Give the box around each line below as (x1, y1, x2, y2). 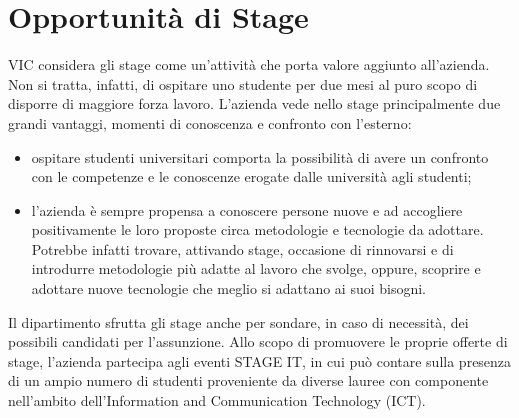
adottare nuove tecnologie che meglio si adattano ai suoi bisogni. (31, 278, 426, 299)
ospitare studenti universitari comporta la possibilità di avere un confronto (31, 146, 489, 167)
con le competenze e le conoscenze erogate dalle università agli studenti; (31, 166, 472, 187)
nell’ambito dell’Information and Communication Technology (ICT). (8, 390, 426, 411)
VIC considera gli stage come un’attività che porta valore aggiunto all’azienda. (8, 54, 490, 75)
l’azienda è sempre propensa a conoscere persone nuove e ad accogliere (31, 199, 463, 220)
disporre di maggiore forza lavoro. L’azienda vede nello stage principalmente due (8, 93, 501, 114)
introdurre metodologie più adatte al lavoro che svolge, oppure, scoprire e (31, 258, 481, 279)
